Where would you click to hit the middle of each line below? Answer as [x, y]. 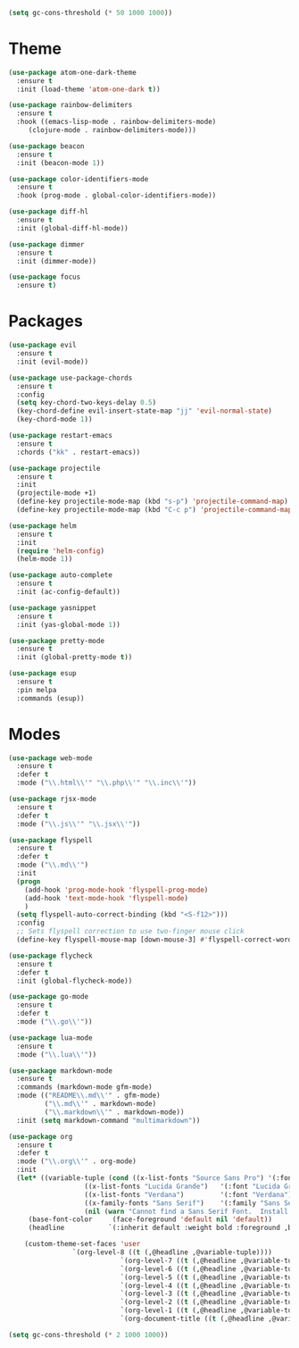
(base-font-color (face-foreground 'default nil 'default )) [150, 1219]
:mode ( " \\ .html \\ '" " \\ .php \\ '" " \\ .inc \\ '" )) [107, 783]
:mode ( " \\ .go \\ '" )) [54, 1022]
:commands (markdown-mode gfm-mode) [84, 1087]
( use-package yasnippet [53, 607]
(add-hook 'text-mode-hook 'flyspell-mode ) [107, 898]
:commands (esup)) [51, 698]
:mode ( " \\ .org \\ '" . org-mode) [77, 1161]
